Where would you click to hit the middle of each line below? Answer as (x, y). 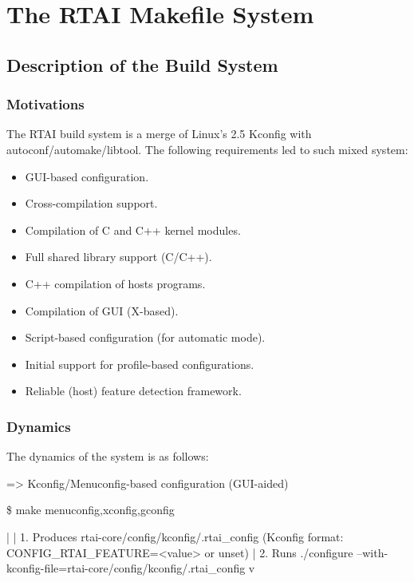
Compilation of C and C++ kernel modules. (133, 230)
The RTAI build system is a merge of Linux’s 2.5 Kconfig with (159, 134)
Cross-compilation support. (91, 203)
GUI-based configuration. (87, 176)
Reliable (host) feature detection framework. (133, 391)
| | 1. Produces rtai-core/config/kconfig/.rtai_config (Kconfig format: (175, 536)
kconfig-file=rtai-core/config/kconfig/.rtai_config (126, 568)
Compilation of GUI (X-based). (102, 310)
